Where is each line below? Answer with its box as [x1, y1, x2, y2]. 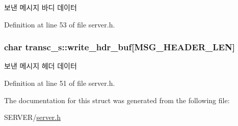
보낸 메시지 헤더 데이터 [4, 60, 77, 71]
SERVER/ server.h [4, 112, 61, 122]
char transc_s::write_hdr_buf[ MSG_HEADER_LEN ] [4, 41, 235, 53]
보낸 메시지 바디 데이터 [4, 2, 77, 12]
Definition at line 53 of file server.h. [4, 19, 115, 29]
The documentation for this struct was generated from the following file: [4, 94, 230, 105]
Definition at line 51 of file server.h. [4, 78, 115, 88]
